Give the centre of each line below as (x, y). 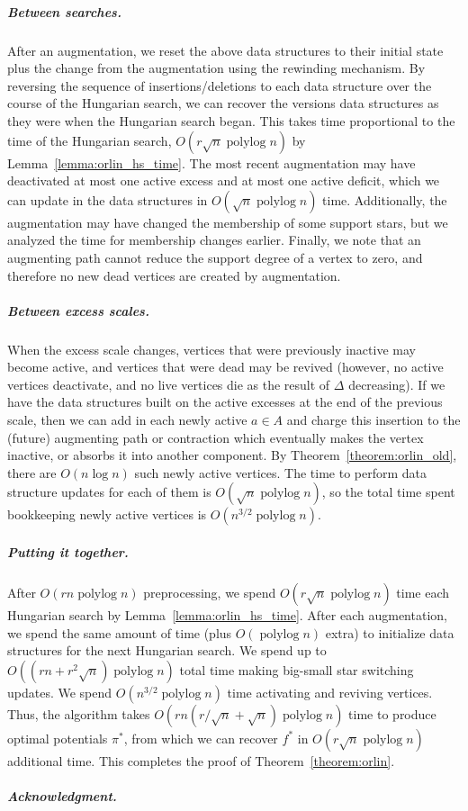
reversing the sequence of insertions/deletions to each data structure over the (220, 85)
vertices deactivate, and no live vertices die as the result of (169, 384)
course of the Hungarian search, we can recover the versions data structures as (223, 103)
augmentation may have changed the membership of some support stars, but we (228, 222)
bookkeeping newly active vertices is (107, 514)
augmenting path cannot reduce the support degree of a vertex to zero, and (215, 257)
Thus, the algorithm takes (79, 713)
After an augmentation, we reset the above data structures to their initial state (225, 50)
